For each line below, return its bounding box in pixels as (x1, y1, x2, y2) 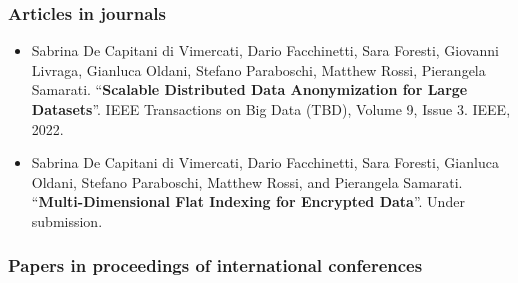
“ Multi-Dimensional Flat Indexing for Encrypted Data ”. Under (31, 191, 465, 212)
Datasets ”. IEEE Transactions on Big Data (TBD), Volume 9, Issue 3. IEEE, (31, 99, 511, 119)
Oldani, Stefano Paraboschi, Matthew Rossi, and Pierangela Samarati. (31, 171, 463, 192)
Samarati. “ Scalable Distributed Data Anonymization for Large (31, 79, 468, 100)
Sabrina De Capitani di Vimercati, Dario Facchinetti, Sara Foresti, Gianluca (31, 152, 499, 173)
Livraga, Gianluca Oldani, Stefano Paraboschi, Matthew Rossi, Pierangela (31, 59, 486, 80)
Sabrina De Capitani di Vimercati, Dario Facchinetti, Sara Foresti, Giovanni (31, 40, 499, 61)
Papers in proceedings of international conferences (8, 253, 423, 278)
